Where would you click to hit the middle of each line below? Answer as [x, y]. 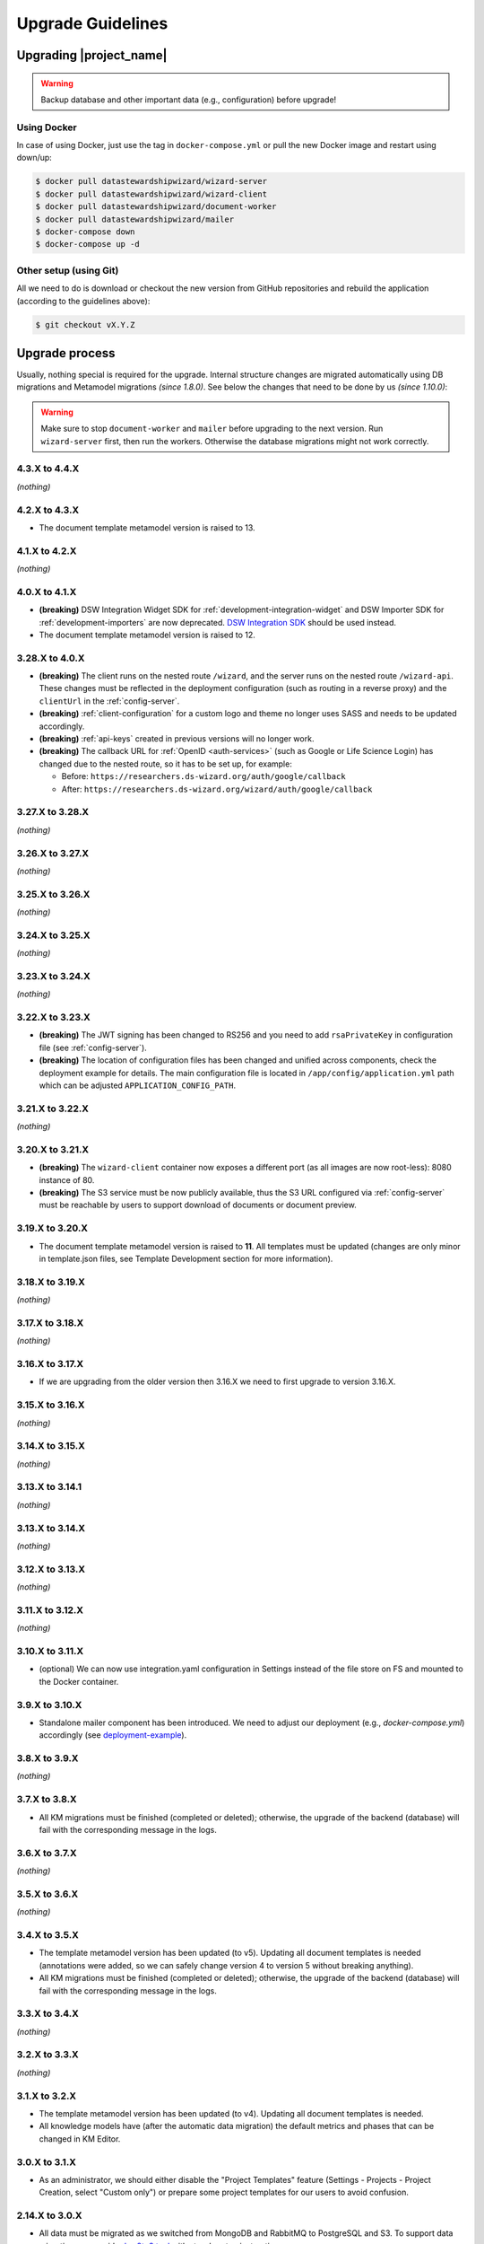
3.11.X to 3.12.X [50, 1609]
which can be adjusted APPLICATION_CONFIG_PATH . [138, 1085]
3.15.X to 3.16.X [51, 1405]
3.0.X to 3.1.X [46, 2161]
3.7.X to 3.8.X [47, 1800]
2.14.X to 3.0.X [49, 2215]
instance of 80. [67, 1179]
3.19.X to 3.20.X [52, 1228]
